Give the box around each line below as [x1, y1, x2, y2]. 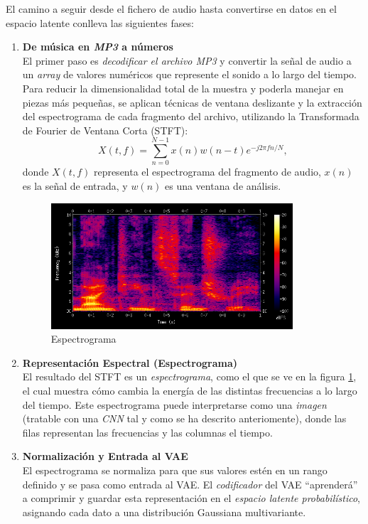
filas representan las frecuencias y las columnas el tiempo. [22, 424, 273, 439]
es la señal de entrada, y [22, 178, 128, 193]
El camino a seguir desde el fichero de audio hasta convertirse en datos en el [6, 1, 337, 16]
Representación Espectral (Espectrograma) [22, 355, 237, 370]
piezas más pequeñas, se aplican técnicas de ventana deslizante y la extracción [22, 95, 362, 109]
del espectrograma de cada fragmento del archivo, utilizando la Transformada [22, 109, 359, 124]
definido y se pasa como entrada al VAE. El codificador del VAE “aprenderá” [22, 476, 358, 491]
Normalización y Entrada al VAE [22, 449, 188, 464]
